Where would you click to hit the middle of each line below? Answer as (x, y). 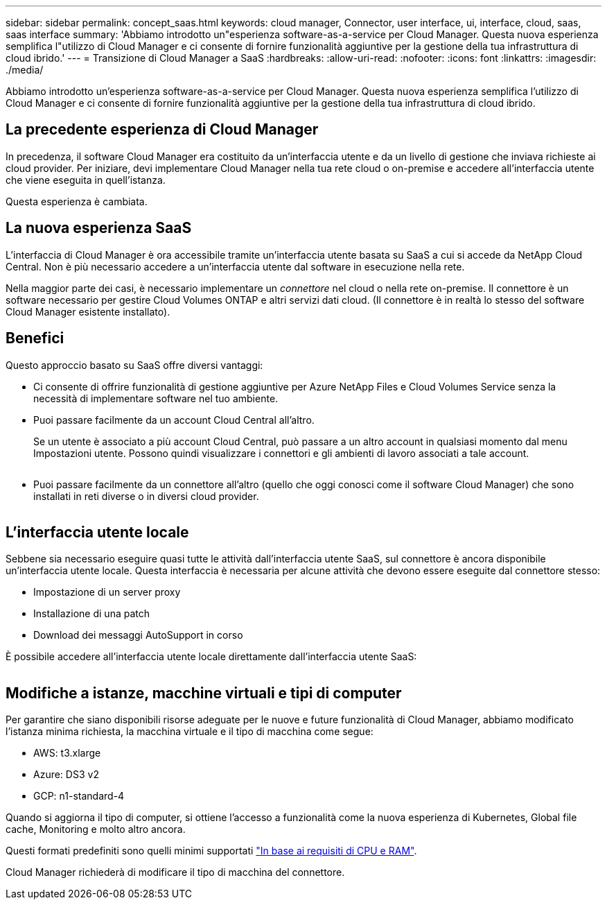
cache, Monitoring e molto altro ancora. (96, 829)
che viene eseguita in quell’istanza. (86, 180)
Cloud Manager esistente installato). (88, 311)
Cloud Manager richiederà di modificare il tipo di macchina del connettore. (175, 872)
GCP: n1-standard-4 (79, 796)
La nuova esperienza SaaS (99, 228)
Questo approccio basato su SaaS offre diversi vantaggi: (134, 365)
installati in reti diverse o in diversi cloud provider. (146, 496)
